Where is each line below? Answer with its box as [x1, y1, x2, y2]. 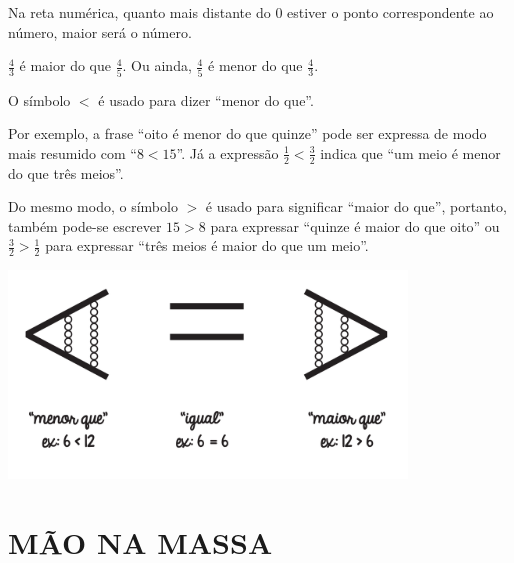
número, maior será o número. [8, 21, 192, 42]
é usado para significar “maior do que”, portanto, [205, 196, 507, 217]
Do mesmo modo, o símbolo [8, 196, 178, 217]
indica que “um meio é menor [320, 142, 501, 163]
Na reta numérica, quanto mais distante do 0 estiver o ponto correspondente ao [8, 2, 494, 22]
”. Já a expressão [176, 142, 279, 163]
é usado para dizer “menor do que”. [98, 89, 314, 110]
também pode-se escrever [8, 215, 162, 236]
